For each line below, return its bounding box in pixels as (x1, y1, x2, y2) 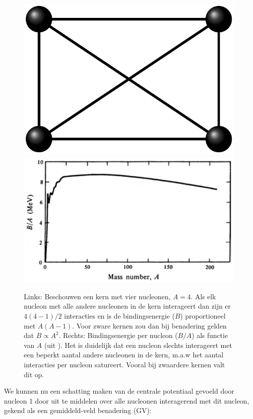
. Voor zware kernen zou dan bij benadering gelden (72, 320, 227, 331)
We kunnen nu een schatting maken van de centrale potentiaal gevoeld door (4, 386, 235, 396)
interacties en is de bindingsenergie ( (64, 311, 175, 321)
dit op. (24, 369, 44, 379)
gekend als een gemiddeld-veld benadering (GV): (4, 405, 152, 416)
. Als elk (190, 291, 216, 301)
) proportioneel (180, 311, 226, 321)
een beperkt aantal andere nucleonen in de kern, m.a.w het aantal (24, 349, 224, 360)
